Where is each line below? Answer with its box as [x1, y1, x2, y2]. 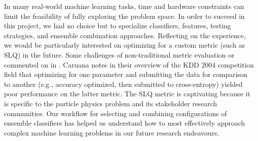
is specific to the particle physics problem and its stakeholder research [4, 98, 217, 108]
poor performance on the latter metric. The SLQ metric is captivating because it [4, 88, 251, 99]
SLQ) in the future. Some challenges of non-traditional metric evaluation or [4, 49, 235, 60]
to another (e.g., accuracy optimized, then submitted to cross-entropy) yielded [4, 78, 243, 89]
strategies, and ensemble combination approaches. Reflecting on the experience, [4, 30, 246, 40]
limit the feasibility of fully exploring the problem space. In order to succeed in [4, 10, 245, 21]
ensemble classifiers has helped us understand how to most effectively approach [4, 118, 245, 128]
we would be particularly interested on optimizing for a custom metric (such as [4, 40, 245, 50]
